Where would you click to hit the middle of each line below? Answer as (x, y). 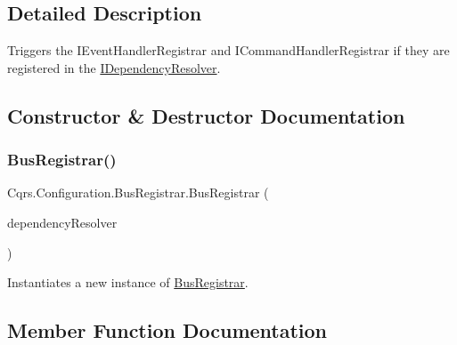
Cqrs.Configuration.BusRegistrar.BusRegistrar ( (138, 193)
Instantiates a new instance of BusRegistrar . (128, 282)
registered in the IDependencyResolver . (114, 67)
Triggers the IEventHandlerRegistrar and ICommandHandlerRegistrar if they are (228, 50)
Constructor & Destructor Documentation (206, 115)
